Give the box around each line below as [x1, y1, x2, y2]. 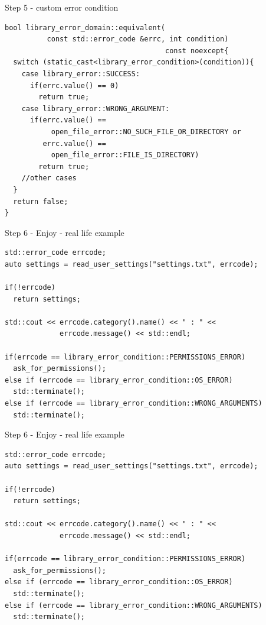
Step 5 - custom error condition [5, 1, 119, 13]
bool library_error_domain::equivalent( [5, 23, 166, 32]
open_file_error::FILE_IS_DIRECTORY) [51, 151, 199, 160]
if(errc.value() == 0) [29, 81, 119, 90]
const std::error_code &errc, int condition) [47, 35, 229, 44]
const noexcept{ [165, 46, 229, 55]
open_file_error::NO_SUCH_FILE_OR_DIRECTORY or [51, 127, 241, 136]
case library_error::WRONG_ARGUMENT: [21, 104, 170, 113]
